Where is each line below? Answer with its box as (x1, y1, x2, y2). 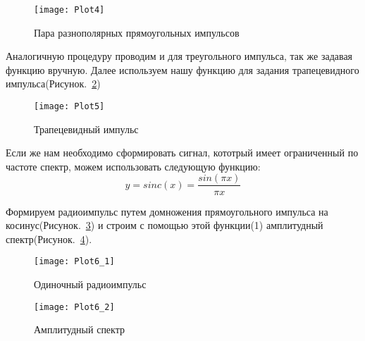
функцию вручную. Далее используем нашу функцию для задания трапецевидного (6, 62, 359, 77)
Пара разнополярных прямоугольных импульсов (34, 25, 240, 39)
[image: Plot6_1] (34, 256, 115, 267)
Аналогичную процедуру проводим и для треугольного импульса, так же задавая (6, 49, 353, 63)
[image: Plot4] (34, 5, 105, 15)
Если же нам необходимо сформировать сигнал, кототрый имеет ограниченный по (6, 145, 359, 160)
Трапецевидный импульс (34, 121, 139, 136)
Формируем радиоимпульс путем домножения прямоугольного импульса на (6, 204, 328, 218)
